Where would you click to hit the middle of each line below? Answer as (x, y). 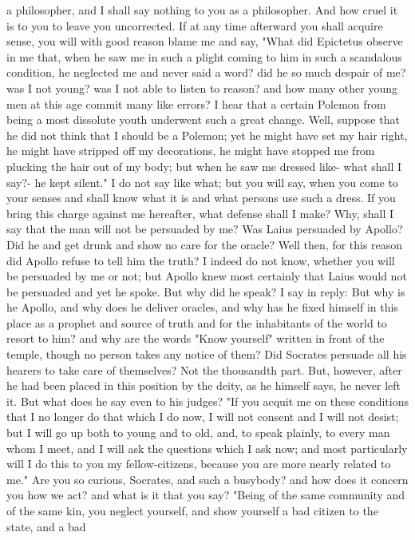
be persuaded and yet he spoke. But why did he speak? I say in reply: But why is (206, 291)
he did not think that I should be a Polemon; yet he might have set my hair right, (207, 135)
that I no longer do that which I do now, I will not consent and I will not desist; (203, 417)
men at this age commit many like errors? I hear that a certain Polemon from (196, 103)
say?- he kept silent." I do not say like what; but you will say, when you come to (202, 182)
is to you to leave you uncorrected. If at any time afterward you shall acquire (195, 25)
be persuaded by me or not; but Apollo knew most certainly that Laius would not (207, 276)
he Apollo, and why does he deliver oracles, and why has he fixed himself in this (202, 307)
